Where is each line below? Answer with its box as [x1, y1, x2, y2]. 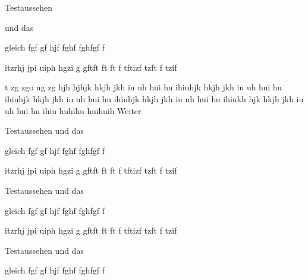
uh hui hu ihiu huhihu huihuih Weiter [5, 104, 142, 117]
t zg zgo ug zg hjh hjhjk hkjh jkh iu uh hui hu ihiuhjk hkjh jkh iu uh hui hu [5, 81, 282, 93]
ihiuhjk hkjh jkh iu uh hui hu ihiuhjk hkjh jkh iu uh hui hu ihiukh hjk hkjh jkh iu [5, 92, 304, 105]
